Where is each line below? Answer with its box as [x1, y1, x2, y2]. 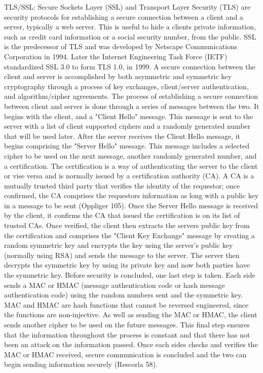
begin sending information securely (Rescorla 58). [4, 359, 158, 369]
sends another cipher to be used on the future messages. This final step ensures [4, 319, 250, 329]
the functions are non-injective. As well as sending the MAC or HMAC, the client [4, 309, 257, 320]
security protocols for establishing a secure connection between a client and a [4, 11, 243, 22]
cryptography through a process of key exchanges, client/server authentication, [4, 81, 249, 91]
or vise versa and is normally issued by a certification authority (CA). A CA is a [4, 170, 254, 181]
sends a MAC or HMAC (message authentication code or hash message [4, 279, 225, 290]
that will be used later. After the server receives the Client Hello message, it [4, 130, 241, 141]
